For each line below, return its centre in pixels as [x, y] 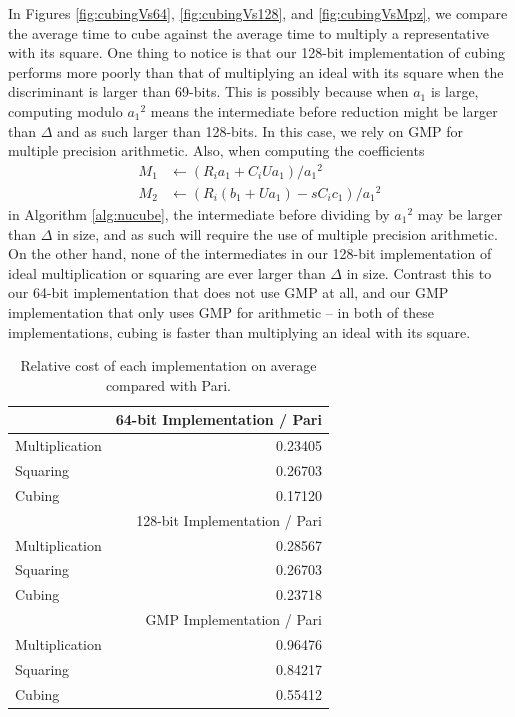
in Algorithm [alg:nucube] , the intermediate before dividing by [199, 213]
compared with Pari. [168, 384]
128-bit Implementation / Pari [229, 519]
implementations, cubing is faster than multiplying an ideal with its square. [239, 331]
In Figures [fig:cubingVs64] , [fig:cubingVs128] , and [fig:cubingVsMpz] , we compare [258, 13]
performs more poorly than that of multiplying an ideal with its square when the [256, 71]
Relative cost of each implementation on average [168, 365]
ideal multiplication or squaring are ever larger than [167, 272]
